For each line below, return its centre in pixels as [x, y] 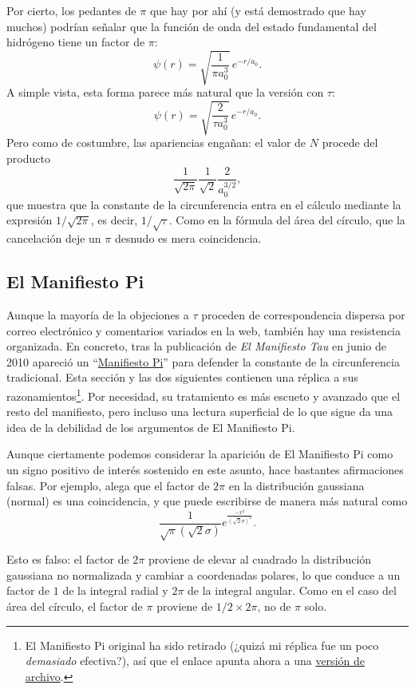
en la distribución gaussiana [296, 485]
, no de [274, 606]
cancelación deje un [54, 238]
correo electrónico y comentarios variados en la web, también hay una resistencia [204, 330]
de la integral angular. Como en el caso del [292, 590]
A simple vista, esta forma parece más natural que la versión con [165, 92]
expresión [30, 220]
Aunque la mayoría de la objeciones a [98, 314]
